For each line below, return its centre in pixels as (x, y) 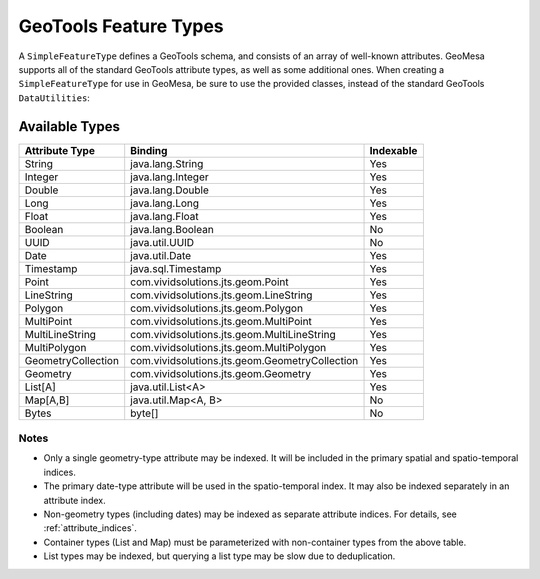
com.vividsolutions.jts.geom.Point (209, 282)
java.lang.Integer (169, 177)
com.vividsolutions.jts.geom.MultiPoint (221, 321)
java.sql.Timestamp (176, 268)
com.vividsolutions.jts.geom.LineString (221, 295)
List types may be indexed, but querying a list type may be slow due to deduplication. (219, 556)
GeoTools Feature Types (121, 26)
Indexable (393, 150)
